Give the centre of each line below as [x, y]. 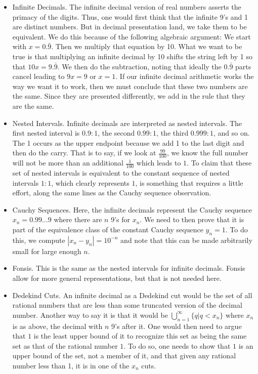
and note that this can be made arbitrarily [186, 240]
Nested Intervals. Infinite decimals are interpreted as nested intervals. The [127, 123]
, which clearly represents [90, 182]
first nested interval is [46, 133]
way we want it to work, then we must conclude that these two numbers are [130, 86]
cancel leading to [38, 76]
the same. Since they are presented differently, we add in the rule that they [129, 96]
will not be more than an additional [68, 163]
